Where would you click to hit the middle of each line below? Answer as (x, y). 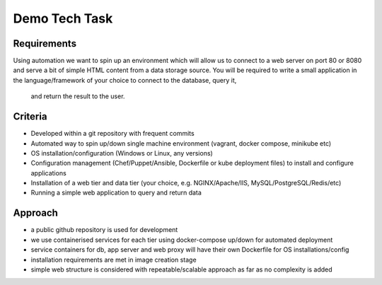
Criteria (30, 117)
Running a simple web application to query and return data (116, 193)
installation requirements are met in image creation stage (114, 260)
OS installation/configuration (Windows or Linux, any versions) (122, 153)
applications (48, 173)
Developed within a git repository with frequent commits (112, 134)
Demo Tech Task (63, 18)
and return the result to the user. (78, 96)
